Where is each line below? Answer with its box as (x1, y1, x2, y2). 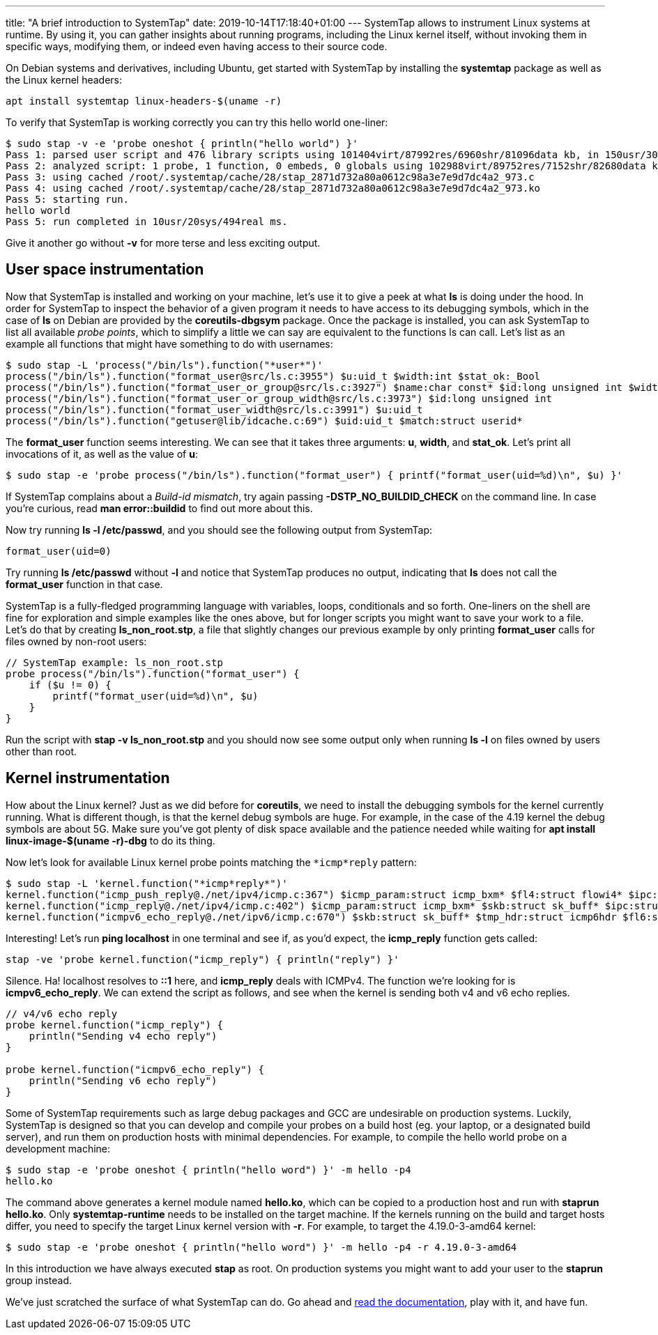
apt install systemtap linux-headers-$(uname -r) (6, 95, 282, 107)
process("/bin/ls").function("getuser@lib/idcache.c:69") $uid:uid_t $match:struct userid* (6, 415, 523, 426)
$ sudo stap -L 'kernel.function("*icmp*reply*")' (6, 877, 288, 889)
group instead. (6, 1274, 72, 1286)
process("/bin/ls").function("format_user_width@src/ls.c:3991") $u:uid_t (6, 403, 423, 415)
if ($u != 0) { (29, 679, 112, 690)
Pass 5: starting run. (6, 194, 130, 205)
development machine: (6, 1142, 111, 1155)
